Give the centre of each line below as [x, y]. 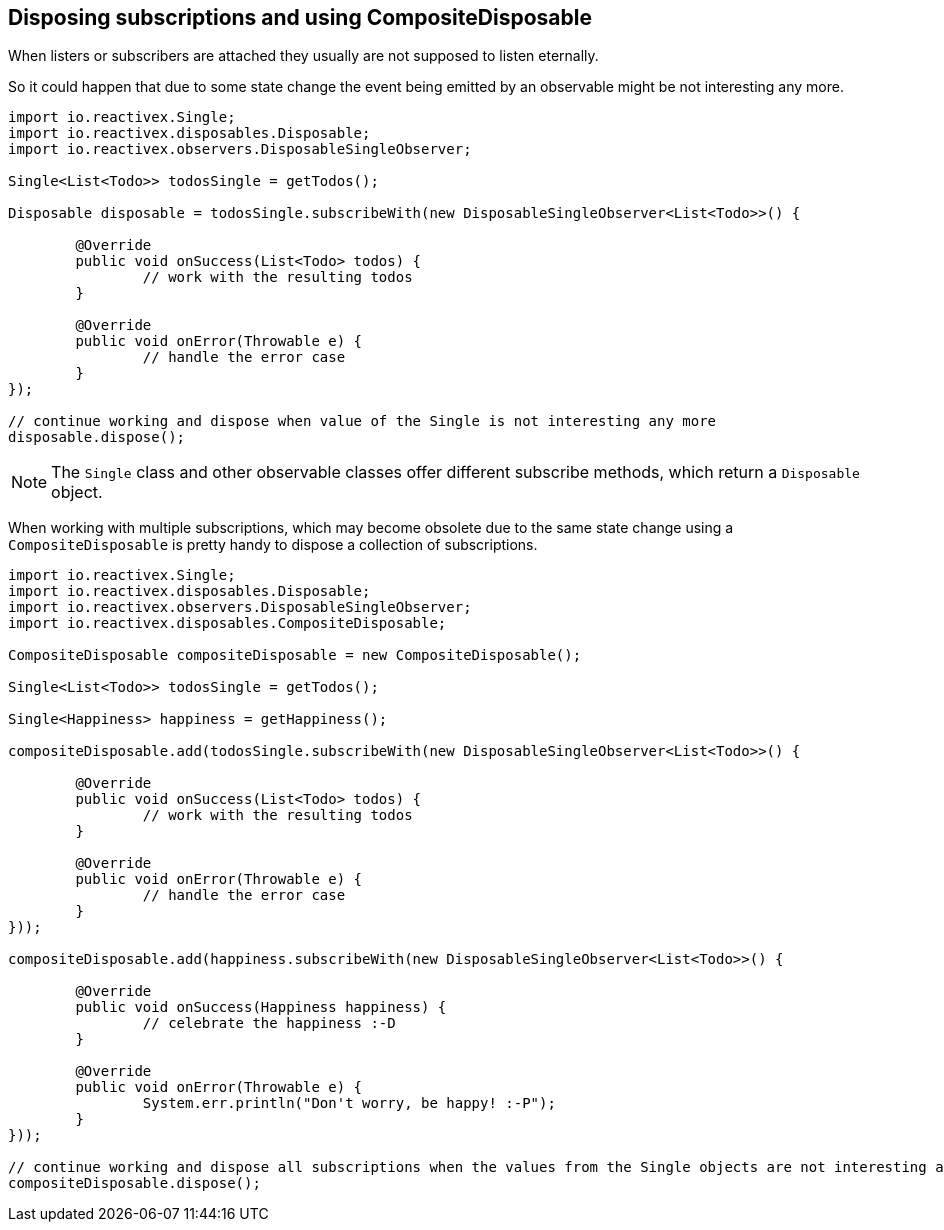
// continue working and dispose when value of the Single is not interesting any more [362, 421]
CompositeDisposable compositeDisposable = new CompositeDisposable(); [295, 655]
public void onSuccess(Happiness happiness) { [261, 1007]
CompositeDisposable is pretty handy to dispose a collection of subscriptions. [273, 545]
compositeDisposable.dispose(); [134, 1183]
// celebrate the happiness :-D [269, 1023]
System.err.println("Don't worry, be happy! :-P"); [349, 1103]
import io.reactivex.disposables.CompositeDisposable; [227, 623]
